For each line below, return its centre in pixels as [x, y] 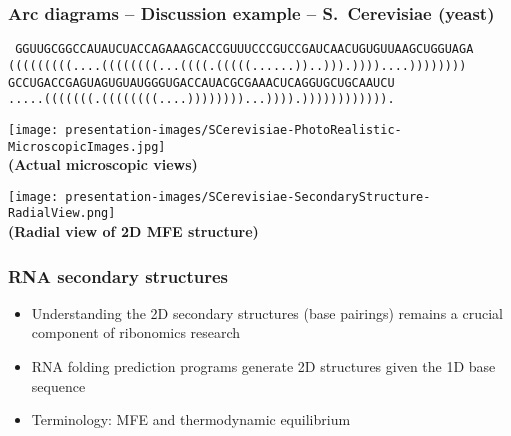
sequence [58, 385]
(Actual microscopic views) [103, 164]
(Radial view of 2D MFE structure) [133, 231]
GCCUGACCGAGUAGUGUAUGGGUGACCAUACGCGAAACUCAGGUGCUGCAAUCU [201, 82]
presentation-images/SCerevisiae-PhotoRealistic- [233, 129]
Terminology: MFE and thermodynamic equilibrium [191, 419]
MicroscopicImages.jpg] [87, 146]
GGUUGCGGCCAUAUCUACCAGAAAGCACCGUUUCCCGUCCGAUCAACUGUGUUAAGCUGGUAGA [244, 49]
